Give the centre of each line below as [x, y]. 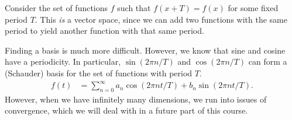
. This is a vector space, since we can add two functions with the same [161, 19]
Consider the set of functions [56, 8]
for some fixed [253, 8]
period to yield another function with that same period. [104, 31]
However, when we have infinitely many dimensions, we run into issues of [136, 99]
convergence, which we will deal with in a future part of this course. [126, 110]
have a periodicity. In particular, [63, 61]
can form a [268, 61]
